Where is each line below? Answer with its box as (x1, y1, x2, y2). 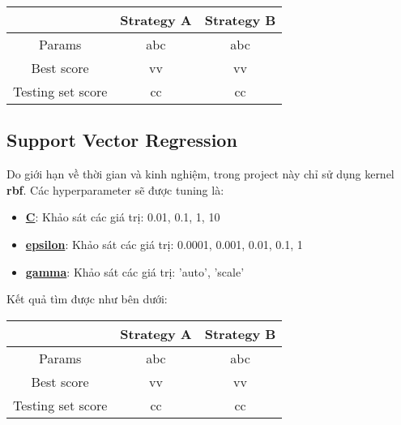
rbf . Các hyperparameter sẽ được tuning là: (6, 181, 224, 198)
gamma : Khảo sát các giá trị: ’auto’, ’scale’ (25, 263, 245, 280)
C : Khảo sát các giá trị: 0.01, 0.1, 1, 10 (25, 208, 220, 225)
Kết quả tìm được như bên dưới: (6, 290, 168, 307)
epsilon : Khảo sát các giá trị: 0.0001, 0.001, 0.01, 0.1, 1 (25, 235, 303, 252)
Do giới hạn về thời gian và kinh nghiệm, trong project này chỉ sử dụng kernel (6, 165, 395, 182)
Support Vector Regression (6, 127, 237, 152)
